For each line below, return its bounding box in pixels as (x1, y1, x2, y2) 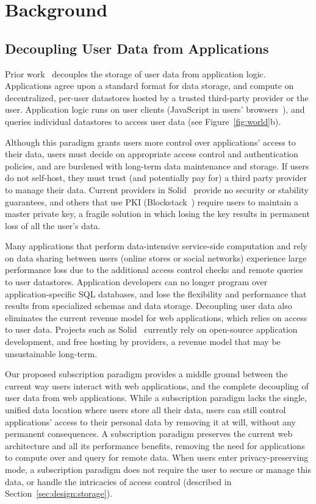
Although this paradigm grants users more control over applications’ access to (5, 135, 296, 148)
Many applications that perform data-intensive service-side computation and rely (5, 240, 307, 252)
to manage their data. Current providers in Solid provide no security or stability (5, 183, 309, 196)
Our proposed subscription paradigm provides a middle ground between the (5, 367, 288, 380)
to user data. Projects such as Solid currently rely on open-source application (5, 323, 298, 336)
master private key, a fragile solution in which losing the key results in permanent (5, 207, 310, 220)
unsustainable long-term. (5, 347, 98, 360)
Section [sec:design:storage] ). (5, 487, 113, 500)
